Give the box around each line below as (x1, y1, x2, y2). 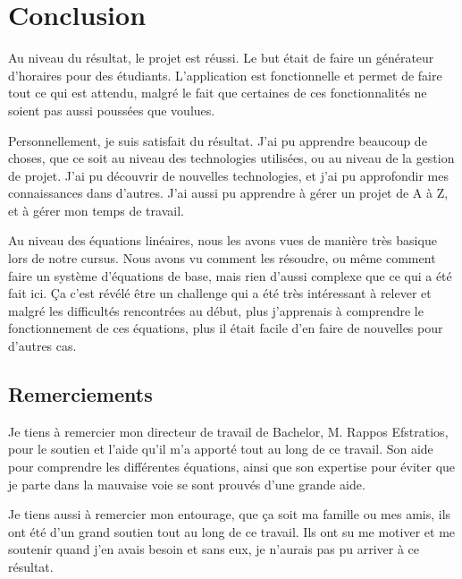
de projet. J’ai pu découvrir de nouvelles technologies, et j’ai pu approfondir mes (8, 166, 449, 184)
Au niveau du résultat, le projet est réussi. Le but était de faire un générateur (8, 48, 434, 67)
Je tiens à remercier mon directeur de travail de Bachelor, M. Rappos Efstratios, (8, 421, 449, 440)
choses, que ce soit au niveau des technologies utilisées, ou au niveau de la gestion (8, 149, 455, 167)
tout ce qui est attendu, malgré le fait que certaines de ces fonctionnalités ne (8, 83, 427, 102)
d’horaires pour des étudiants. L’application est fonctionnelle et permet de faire (8, 65, 442, 84)
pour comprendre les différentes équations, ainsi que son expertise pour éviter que (8, 457, 456, 476)
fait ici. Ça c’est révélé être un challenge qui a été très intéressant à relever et (8, 284, 432, 302)
